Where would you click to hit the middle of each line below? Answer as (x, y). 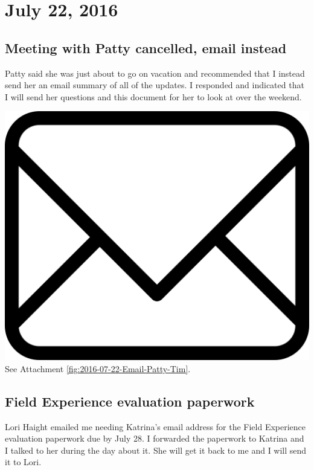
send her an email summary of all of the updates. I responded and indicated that (155, 85)
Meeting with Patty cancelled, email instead (146, 47)
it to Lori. (23, 462)
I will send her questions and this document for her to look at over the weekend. (153, 96)
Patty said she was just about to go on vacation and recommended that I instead (155, 73)
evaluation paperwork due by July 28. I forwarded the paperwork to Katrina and (155, 438)
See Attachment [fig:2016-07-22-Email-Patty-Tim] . (98, 368)
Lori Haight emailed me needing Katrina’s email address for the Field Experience (155, 426)
